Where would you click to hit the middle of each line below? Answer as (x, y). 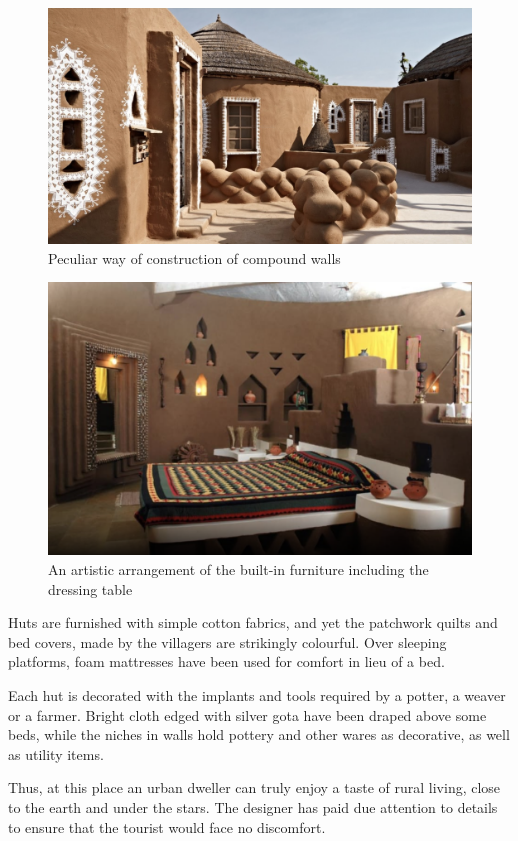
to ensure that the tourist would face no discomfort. (167, 826)
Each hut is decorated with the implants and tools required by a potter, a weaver (257, 695)
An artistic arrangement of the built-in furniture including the (238, 569)
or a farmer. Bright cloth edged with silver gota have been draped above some (247, 714)
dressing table (90, 588)
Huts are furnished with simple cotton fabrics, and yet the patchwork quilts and (253, 622)
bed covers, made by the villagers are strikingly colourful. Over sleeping (227, 641)
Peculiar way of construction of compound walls (194, 257)
